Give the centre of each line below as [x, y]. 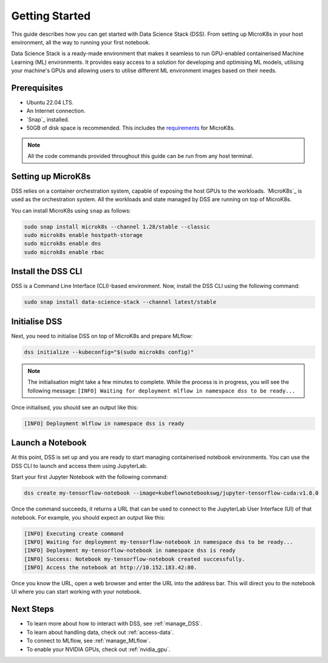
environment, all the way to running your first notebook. [81, 42]
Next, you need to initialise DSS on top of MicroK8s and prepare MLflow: [102, 336]
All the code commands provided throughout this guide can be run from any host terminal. [140, 156]
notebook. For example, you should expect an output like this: [88, 517]
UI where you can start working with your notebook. [76, 592]
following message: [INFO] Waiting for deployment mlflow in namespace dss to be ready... [162, 390]
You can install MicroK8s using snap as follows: [71, 210]
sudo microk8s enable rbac [64, 252]
